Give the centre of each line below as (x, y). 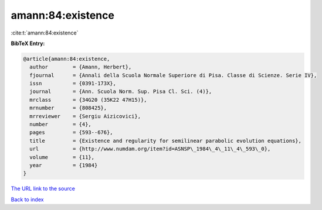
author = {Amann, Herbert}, (81, 67)
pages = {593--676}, (72, 132)
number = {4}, (61, 125)
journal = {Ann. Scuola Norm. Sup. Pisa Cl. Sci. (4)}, (121, 92)
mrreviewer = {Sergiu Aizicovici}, (85, 116)
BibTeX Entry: (28, 43)
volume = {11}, (62, 157)
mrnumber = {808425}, (68, 108)
